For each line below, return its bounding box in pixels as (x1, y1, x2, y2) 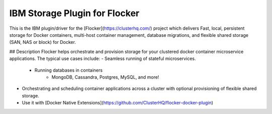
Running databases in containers (34, 67, 103, 73)
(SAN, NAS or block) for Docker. (9, 39, 76, 45)
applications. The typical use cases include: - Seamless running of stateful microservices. (9, 55, 196, 62)
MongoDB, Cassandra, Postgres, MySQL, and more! (51, 74, 160, 80)
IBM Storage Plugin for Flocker (9, 8, 140, 19)
